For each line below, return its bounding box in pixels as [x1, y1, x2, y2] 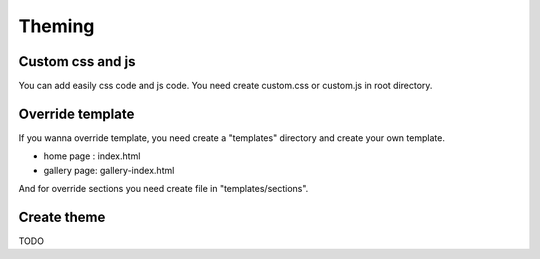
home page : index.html [43, 150, 141, 162]
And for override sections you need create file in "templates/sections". [18, 183, 309, 195]
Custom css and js [18, 53, 136, 70]
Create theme [18, 208, 106, 225]
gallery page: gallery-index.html [43, 164, 175, 176]
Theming [18, 15, 95, 37]
